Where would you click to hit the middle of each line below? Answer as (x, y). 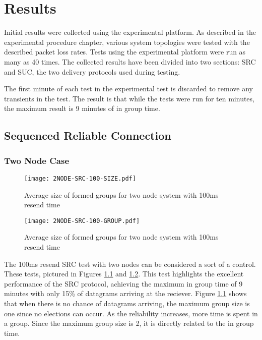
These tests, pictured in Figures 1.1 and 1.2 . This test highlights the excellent (124, 274)
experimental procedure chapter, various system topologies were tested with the (127, 42)
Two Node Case (37, 160)
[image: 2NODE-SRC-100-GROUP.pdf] (82, 221)
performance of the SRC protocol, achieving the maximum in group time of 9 (123, 283)
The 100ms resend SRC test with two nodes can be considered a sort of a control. (130, 264)
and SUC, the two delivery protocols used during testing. (92, 71)
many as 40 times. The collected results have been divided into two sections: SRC (130, 61)
